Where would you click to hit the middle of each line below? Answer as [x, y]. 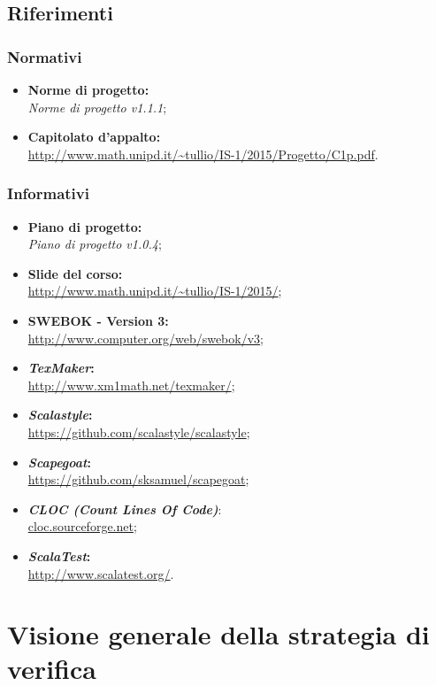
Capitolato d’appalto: [94, 137]
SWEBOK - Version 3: [98, 320]
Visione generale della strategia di [218, 634]
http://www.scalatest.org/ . [101, 573]
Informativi [48, 193]
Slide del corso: [75, 273]
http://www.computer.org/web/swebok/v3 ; [145, 338]
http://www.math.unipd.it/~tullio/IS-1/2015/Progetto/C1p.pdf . [203, 154]
